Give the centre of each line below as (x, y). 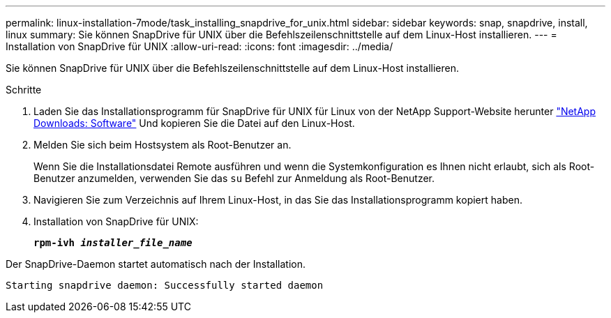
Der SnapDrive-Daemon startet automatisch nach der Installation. (156, 264)
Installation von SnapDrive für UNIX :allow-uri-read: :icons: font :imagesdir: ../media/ (199, 46)
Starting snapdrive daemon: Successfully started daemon (165, 285)
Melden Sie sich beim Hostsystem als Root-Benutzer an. (163, 145)
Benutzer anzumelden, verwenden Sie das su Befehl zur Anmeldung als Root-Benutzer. (234, 178)
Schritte (24, 90)
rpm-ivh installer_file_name (113, 243)
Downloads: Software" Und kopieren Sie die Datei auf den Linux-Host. (194, 123)
